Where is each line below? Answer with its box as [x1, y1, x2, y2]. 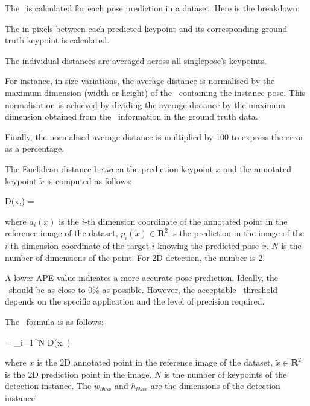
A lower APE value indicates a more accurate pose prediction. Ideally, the [5, 271, 278, 284]
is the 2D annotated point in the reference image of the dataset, [37, 356, 273, 369]
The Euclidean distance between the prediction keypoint [5, 162, 213, 175]
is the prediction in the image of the [171, 227, 305, 239]
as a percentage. [5, 142, 65, 155]
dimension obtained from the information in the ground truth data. [5, 110, 258, 123]
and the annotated [223, 162, 292, 175]
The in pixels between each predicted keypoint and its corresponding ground [5, 22, 288, 34]
